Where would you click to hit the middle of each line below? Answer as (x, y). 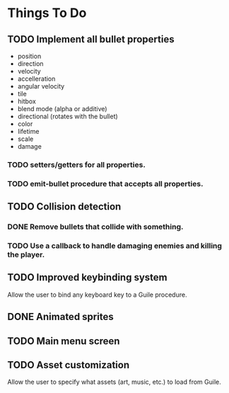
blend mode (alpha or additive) (62, 109)
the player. (26, 255)
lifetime (28, 131)
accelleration (36, 79)
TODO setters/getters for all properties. (77, 164)
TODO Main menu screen (64, 341)
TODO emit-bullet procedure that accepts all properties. (105, 183)
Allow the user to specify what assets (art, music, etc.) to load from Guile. (114, 382)
